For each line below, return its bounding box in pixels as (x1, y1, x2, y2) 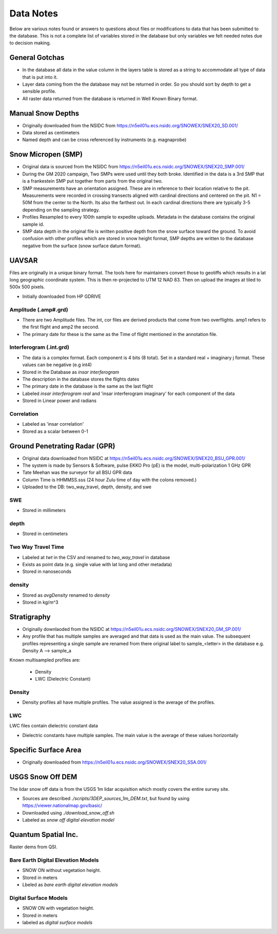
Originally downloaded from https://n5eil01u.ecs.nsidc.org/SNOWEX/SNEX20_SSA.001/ (22, 759, 207, 765)
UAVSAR (9, 256, 38, 265)
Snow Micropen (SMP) (9, 150, 83, 159)
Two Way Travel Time (9, 544, 64, 551)
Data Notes (9, 8, 58, 19)
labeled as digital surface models (22, 919, 93, 925)
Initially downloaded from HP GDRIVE (22, 293, 101, 300)
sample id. (22, 221, 45, 227)
